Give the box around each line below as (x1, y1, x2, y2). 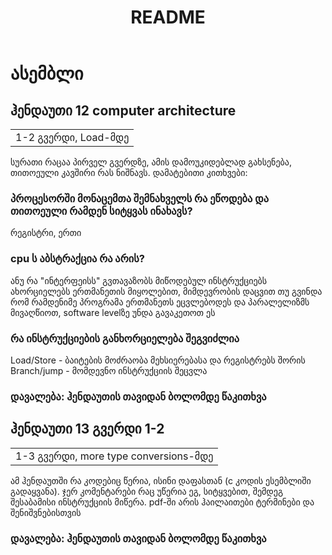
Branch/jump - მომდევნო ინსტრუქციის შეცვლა (10, 364, 208, 376)
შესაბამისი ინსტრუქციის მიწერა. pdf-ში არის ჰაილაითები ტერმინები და (10, 496, 315, 508)
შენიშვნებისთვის (10, 506, 82, 518)
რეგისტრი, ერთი (10, 227, 82, 239)
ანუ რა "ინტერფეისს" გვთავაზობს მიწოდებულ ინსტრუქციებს (10, 274, 268, 286)
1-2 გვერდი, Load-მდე (15, 131, 130, 144)
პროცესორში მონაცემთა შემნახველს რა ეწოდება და (10, 191, 269, 205)
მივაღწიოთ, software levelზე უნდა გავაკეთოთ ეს (10, 306, 216, 318)
